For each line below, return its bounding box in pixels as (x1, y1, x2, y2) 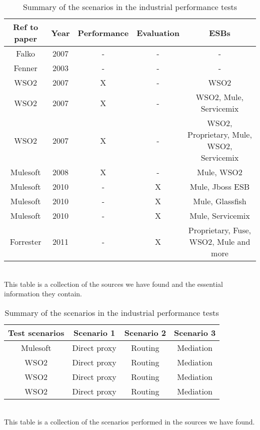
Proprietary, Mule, (187, 129, 252, 140)
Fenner (13, 62, 37, 74)
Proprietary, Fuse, (188, 224, 251, 236)
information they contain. (4, 288, 82, 299)
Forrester (9, 236, 41, 247)
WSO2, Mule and (189, 236, 250, 247)
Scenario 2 (124, 326, 166, 338)
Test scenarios (8, 326, 64, 338)
